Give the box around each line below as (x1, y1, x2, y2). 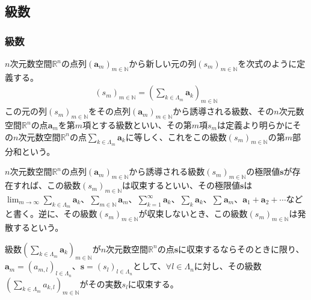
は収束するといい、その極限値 (122, 179, 240, 192)
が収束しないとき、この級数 (138, 207, 248, 220)
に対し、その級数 (194, 260, 262, 272)
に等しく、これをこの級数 (125, 130, 227, 143)
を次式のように (238, 57, 297, 69)
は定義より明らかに (217, 119, 293, 131)
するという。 (13, 221, 64, 233)
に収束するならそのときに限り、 (178, 242, 304, 255)
